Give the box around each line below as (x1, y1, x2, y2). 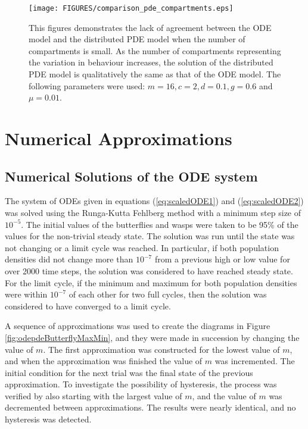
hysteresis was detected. (5, 413, 92, 425)
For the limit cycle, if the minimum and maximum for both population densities (5, 276, 297, 289)
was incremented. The (214, 355, 295, 367)
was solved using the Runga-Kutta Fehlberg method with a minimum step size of (5, 206, 301, 218)
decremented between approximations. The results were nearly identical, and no (5, 401, 296, 414)
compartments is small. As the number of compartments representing (29, 44, 281, 57)
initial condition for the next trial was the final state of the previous (5, 366, 253, 378)
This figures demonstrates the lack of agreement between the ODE (29, 21, 272, 33)
